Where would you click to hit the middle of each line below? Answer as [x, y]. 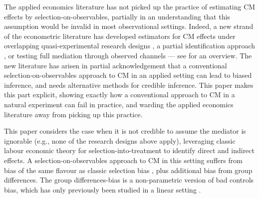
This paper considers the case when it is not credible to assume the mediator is [125, 131]
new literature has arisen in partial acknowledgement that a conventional [116, 65]
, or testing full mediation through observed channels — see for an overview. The [128, 55]
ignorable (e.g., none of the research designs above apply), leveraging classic [120, 140]
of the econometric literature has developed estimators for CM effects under [120, 36]
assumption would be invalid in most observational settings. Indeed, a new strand [129, 26]
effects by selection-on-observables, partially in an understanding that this [117, 16]
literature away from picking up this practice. [73, 114]
